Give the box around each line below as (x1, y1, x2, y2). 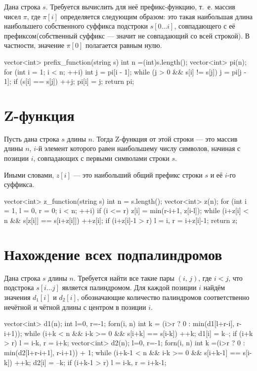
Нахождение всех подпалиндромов (4, 244, 222, 264)
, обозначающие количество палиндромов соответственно (77, 292, 250, 302)
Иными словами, (4, 169, 54, 180)
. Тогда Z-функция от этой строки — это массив (92, 133, 238, 144)
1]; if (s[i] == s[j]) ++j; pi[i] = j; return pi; (4, 76, 134, 86)
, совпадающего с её (174, 21, 235, 31)
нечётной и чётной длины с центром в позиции (4, 301, 146, 312)
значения (4, 292, 31, 302)
